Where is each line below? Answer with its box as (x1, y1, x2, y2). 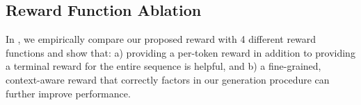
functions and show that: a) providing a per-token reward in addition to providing (6, 45, 355, 59)
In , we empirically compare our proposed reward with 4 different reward (6, 32, 316, 46)
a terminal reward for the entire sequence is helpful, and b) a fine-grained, (6, 59, 321, 73)
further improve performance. (6, 86, 131, 100)
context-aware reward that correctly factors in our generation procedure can (6, 72, 330, 86)
